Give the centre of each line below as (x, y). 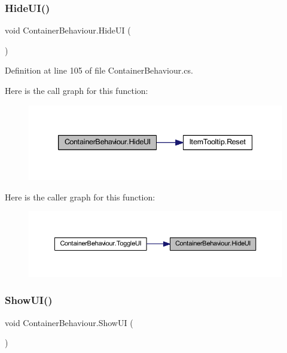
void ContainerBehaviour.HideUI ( (68, 30)
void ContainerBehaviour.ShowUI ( (69, 322)
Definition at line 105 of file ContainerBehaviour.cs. (99, 70)
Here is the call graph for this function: (77, 90)
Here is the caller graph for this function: (80, 197)
